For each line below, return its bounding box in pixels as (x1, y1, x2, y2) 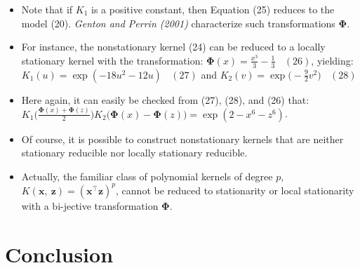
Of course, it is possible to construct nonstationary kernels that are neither (21, 131, 344, 146)
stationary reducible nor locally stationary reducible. (21, 145, 248, 160)
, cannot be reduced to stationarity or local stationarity (116, 182, 354, 197)
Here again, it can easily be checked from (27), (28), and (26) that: (21, 92, 309, 107)
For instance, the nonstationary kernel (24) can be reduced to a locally (21, 39, 326, 54)
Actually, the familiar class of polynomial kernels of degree (21, 168, 273, 183)
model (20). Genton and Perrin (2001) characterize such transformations (21, 15, 335, 30)
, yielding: (311, 53, 354, 67)
